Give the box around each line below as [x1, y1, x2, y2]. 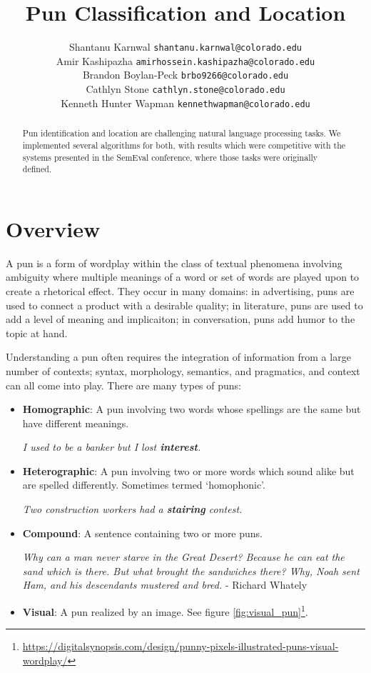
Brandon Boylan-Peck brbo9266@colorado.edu [82, 67, 289, 82]
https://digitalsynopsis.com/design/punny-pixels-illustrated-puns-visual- [22, 639, 339, 654]
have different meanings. [22, 415, 129, 430]
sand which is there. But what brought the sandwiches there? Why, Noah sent [22, 563, 360, 578]
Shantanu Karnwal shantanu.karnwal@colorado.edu [69, 39, 302, 54]
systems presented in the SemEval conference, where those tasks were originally [22, 151, 318, 163]
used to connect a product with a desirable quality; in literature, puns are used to [6, 297, 363, 312]
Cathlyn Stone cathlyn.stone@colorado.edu [86, 81, 285, 96]
